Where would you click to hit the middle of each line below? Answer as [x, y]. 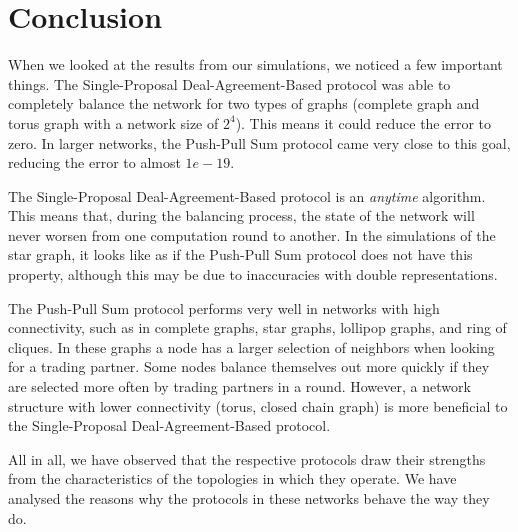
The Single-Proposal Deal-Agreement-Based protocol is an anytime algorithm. [247, 195]
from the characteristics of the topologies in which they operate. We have [232, 478]
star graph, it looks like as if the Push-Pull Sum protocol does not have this [240, 254]
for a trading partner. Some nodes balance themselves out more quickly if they [249, 366]
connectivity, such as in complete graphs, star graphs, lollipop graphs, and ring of [257, 327]
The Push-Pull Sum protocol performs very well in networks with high [224, 307]
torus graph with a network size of [113, 122]
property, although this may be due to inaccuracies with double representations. [253, 274]
